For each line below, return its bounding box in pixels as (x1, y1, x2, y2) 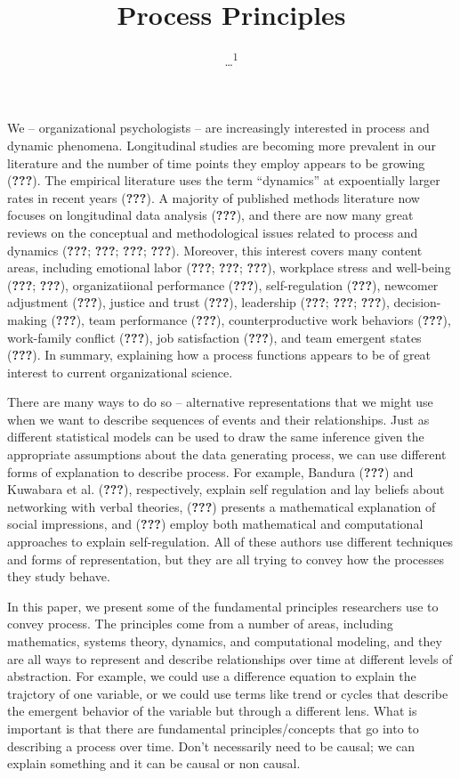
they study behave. (7, 567, 110, 586)
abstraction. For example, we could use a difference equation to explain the (7, 667, 416, 685)
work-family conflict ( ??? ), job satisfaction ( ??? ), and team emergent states (7, 328, 422, 346)
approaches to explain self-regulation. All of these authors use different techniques (7, 532, 454, 551)
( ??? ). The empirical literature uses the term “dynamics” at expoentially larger (7, 171, 440, 190)
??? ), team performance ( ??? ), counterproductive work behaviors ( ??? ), (55, 310, 451, 328)
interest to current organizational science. (7, 362, 233, 381)
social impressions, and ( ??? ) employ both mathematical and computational (7, 515, 424, 533)
